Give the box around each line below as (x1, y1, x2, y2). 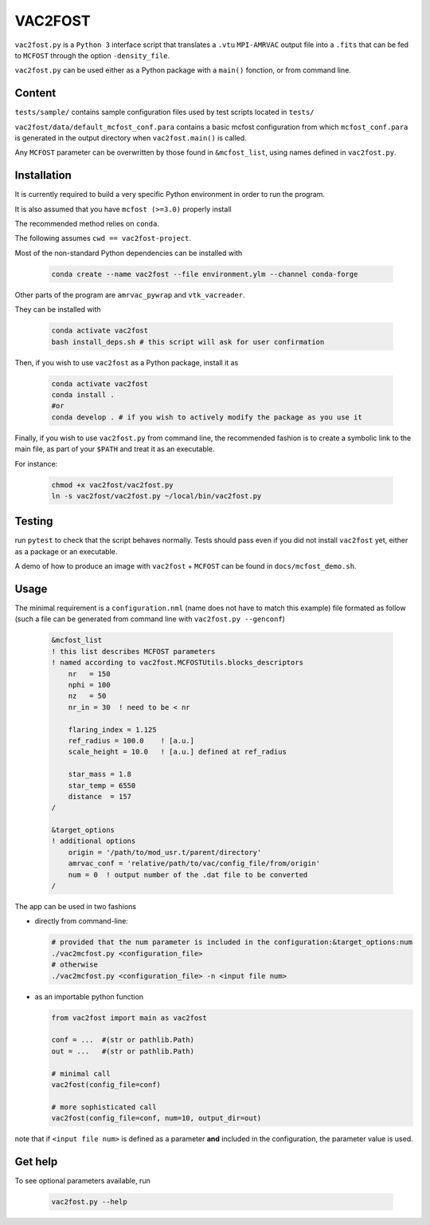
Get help (14, 1155, 58, 1168)
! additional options (51, 837, 136, 845)
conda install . (51, 390, 115, 399)
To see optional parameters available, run (14, 1176, 150, 1185)
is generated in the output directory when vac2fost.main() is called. (14, 133, 247, 143)
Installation (14, 168, 72, 183)
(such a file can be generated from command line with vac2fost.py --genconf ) (14, 614, 286, 624)
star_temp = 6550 (68, 781, 136, 790)
